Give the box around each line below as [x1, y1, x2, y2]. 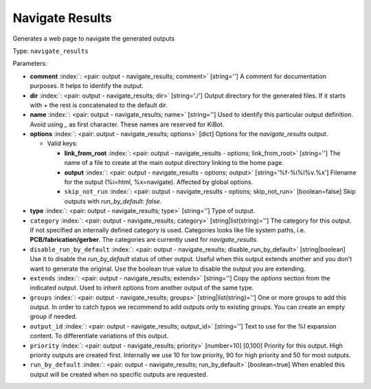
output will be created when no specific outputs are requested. [30, 370, 208, 378]
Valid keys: [47, 140, 78, 148]
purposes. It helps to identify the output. [30, 82, 144, 90]
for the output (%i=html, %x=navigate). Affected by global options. [64, 178, 254, 186]
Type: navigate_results [12, 47, 89, 55]
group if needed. [30, 313, 78, 321]
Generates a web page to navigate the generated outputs [12, 34, 175, 43]
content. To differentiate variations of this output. [30, 332, 168, 340]
